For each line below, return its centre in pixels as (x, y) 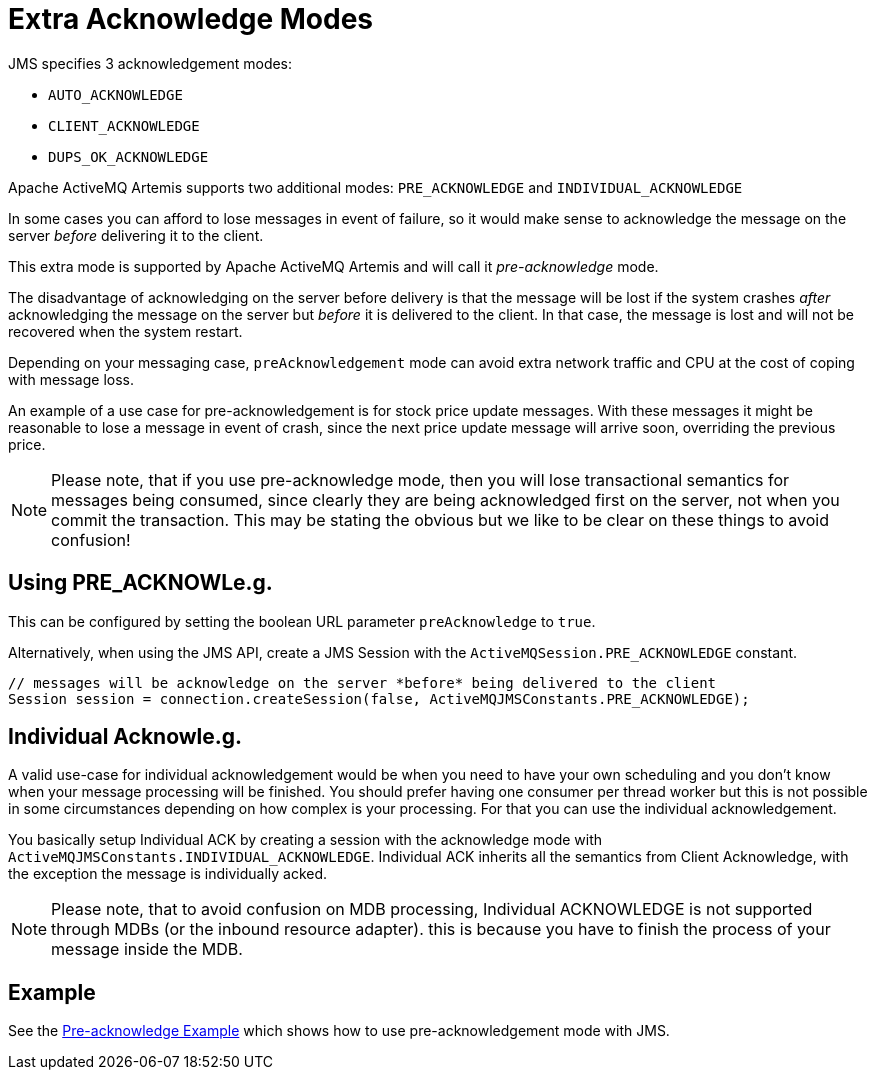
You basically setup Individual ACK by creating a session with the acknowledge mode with (305, 840)
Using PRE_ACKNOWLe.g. (140, 583)
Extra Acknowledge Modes (190, 19)
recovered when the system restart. (125, 331)
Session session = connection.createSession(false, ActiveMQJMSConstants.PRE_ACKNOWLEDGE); (379, 698)
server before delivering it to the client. (136, 235)
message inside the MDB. (147, 949)
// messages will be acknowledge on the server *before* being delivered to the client (362, 682)
